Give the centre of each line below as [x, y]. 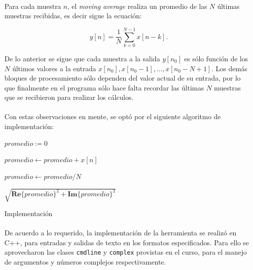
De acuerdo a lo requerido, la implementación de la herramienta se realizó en [121, 233]
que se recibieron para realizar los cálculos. [69, 97]
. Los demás [229, 68]
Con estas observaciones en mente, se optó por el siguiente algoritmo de [113, 116]
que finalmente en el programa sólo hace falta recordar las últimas [104, 87]
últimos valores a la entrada [54, 68]
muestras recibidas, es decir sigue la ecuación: [73, 16]
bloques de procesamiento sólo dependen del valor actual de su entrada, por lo [123, 78]
